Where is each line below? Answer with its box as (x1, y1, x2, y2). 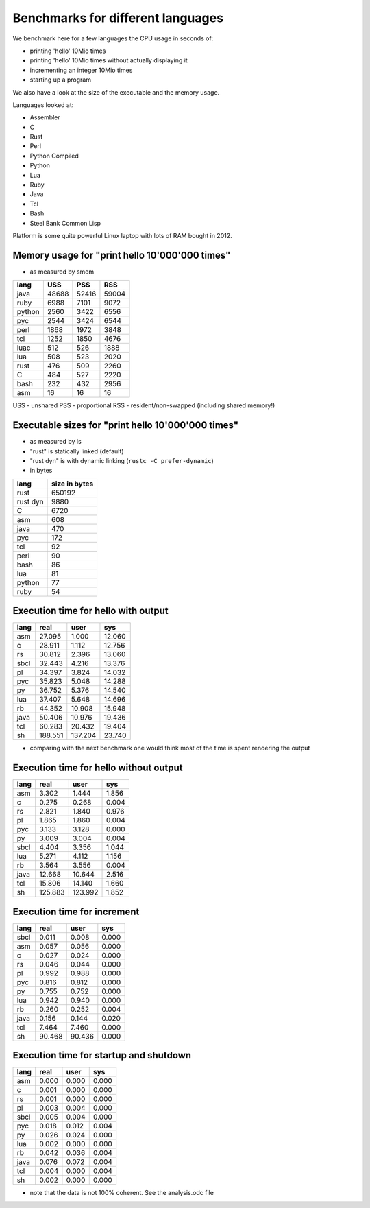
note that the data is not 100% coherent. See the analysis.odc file (29, 1189, 214, 1197)
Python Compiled (29, 152, 79, 160)
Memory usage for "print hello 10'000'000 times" (12, 249, 231, 261)
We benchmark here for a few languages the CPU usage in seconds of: (12, 34, 214, 43)
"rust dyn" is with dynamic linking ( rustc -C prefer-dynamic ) (29, 456, 214, 464)
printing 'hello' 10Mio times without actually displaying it (29, 56, 188, 64)
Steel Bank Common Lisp (29, 219, 101, 227)
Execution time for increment (12, 905, 140, 917)
